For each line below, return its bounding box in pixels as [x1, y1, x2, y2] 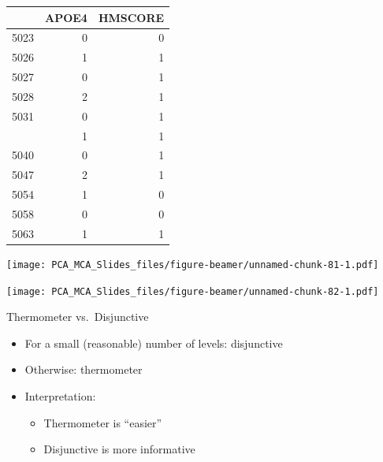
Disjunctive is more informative [43, 441, 195, 457]
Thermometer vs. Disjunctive [6, 308, 149, 325]
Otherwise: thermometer [24, 361, 143, 378]
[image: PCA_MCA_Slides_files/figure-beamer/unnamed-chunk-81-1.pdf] [6, 259, 379, 270]
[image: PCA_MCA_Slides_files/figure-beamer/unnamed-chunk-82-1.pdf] [6, 285, 379, 297]
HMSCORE [98, 9, 165, 25]
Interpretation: [24, 387, 96, 404]
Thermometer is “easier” [43, 414, 162, 430]
